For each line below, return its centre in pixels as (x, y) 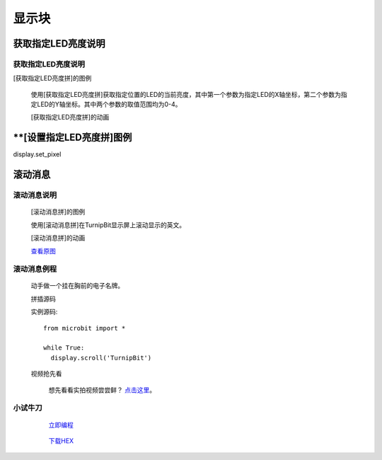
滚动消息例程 (35, 269)
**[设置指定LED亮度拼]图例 (73, 138)
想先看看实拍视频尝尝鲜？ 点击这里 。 (102, 390)
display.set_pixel (37, 154)
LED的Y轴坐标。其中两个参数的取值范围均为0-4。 (109, 104)
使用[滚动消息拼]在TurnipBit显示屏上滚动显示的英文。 (108, 225)
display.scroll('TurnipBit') (101, 358)
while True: (64, 348)
